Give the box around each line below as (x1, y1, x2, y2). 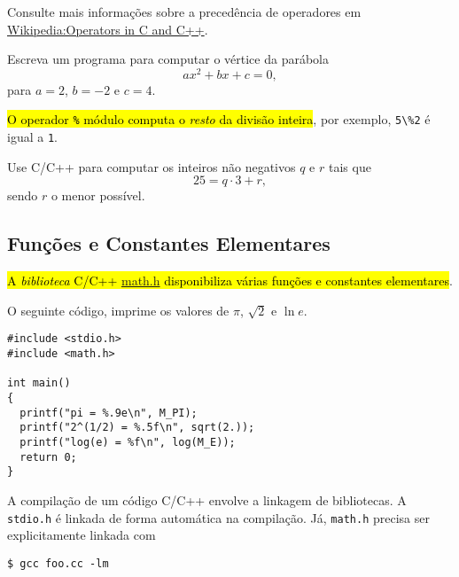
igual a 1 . (7, 128, 58, 146)
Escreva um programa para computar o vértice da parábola (7, 50, 329, 68)
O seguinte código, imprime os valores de (7, 300, 229, 319)
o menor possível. (51, 186, 145, 205)
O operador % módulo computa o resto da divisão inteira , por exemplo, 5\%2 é (7, 110, 431, 129)
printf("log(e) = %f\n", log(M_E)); (19, 435, 236, 448)
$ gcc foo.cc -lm (7, 557, 109, 570)
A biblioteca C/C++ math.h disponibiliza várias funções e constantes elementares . (7, 271, 453, 290)
